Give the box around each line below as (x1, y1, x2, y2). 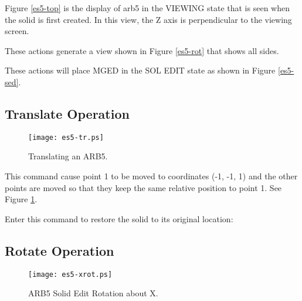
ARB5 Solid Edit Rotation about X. (28, 287, 158, 299)
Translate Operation (5, 104, 130, 122)
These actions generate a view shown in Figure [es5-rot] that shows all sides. (5, 44, 279, 56)
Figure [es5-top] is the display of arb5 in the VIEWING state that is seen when (5, 2, 290, 14)
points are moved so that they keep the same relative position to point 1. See (5, 181, 282, 193)
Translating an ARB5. (28, 150, 108, 162)
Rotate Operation (5, 241, 114, 259)
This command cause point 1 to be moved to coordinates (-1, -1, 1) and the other (5, 170, 298, 182)
